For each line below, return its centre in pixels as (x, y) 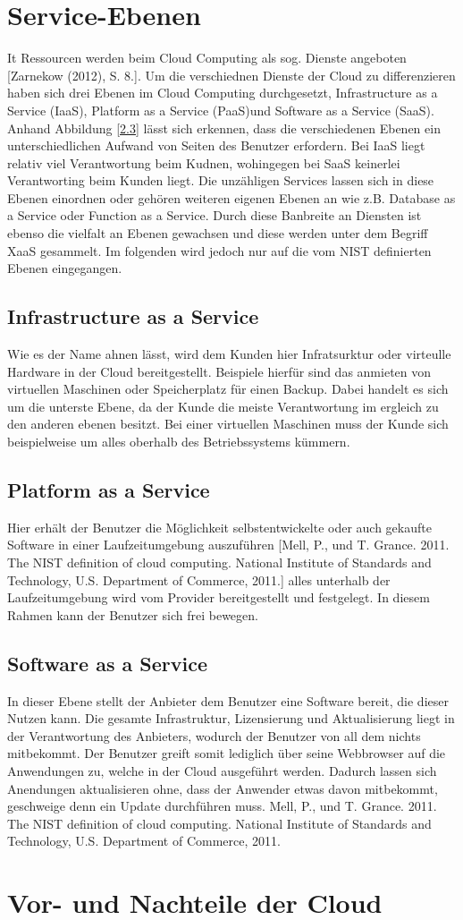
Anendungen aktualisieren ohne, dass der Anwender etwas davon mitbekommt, (223, 788)
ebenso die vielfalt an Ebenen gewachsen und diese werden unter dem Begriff (218, 233)
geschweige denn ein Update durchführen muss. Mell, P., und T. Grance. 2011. (222, 806)
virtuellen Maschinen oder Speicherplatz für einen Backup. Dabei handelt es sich (228, 389)
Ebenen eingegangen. (65, 268)
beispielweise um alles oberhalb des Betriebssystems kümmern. (179, 442)
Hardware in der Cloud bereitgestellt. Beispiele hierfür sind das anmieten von (219, 371)
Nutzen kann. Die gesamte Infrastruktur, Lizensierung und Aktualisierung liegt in (231, 718)
